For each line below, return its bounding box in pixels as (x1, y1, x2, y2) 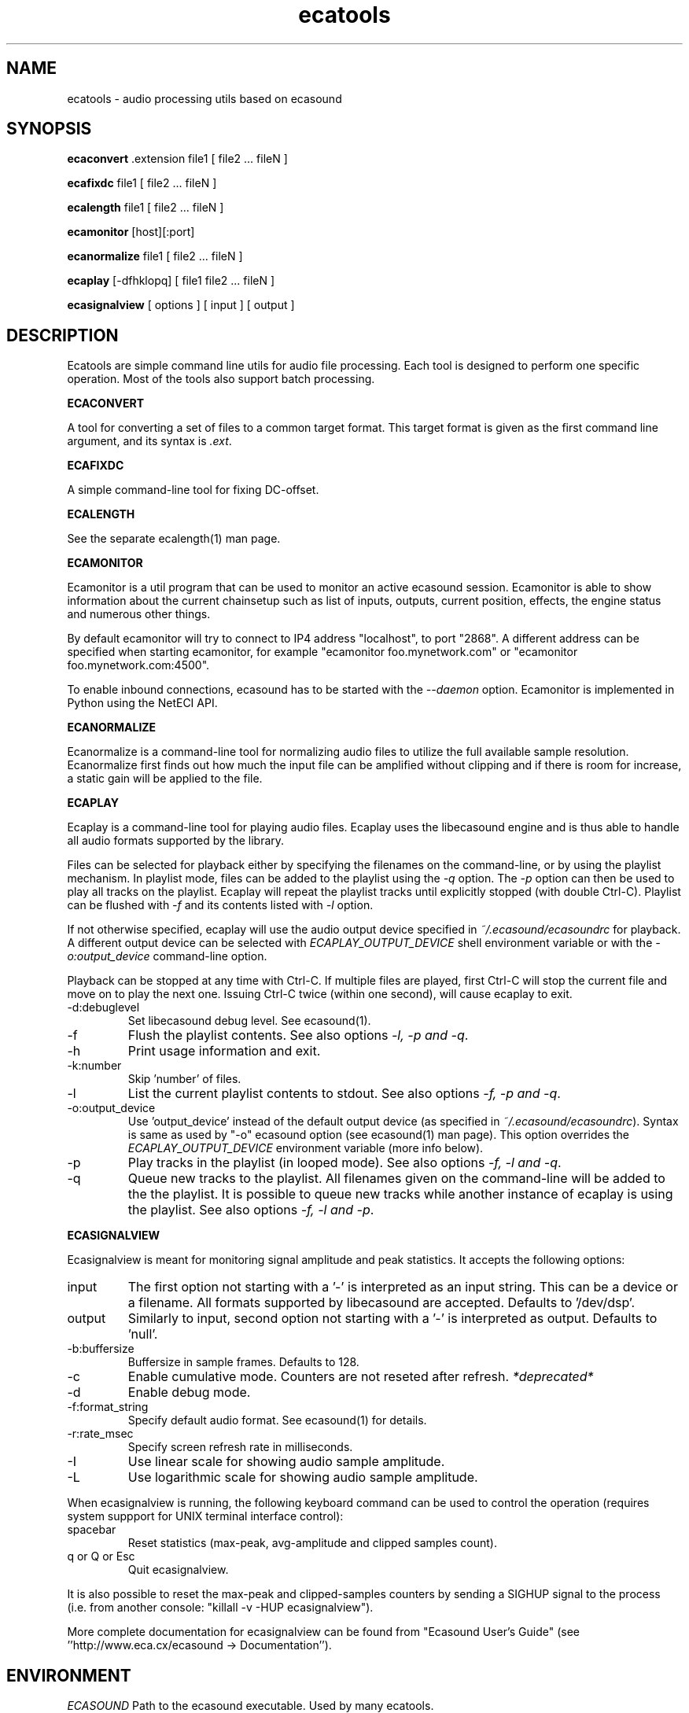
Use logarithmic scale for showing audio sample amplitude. (127, 1469, 478, 1486)
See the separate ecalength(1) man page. (67, 532, 281, 546)
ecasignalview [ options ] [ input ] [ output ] (67, 298, 295, 312)
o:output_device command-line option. (67, 949, 267, 963)
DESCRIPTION (6, 325, 119, 345)
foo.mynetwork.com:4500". (67, 658, 210, 672)
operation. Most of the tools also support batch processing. (67, 372, 375, 386)
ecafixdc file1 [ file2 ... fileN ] (67, 176, 217, 190)
